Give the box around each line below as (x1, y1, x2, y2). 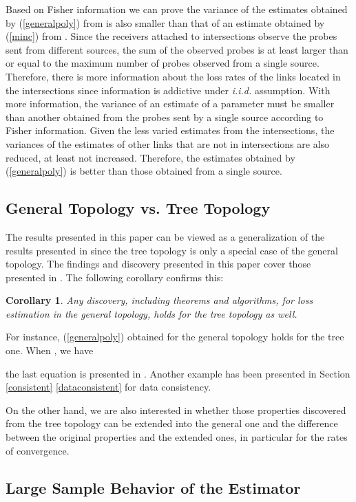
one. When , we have (6, 343, 94, 358)
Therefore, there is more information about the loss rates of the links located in (6, 69, 341, 83)
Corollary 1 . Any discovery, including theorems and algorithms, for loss (6, 293, 313, 307)
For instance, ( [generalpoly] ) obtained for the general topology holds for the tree (6, 329, 344, 344)
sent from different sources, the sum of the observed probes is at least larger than (6, 42, 348, 56)
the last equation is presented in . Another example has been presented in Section (6, 366, 350, 380)
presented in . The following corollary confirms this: (6, 270, 224, 284)
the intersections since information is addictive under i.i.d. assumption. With (6, 83, 331, 97)
